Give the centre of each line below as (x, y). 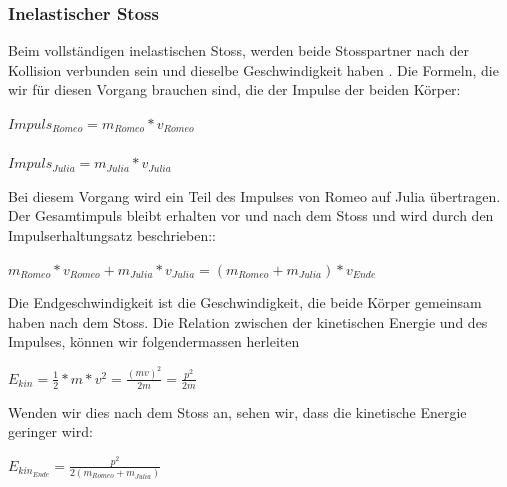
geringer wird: (50, 431)
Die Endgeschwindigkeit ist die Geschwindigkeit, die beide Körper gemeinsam (245, 302)
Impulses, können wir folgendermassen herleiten (154, 341)
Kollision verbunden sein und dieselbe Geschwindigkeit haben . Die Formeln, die (253, 69)
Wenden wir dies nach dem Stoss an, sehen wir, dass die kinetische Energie (237, 411)
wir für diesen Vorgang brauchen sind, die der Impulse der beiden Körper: (234, 89)
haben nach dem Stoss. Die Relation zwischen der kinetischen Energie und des (248, 321)
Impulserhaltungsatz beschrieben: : (112, 234)
